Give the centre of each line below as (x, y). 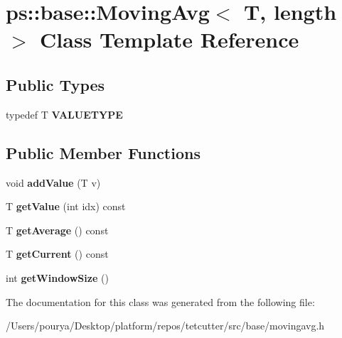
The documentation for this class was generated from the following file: (160, 301)
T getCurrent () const (57, 254)
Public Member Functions (103, 152)
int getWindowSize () (57, 277)
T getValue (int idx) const (66, 206)
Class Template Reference (170, 39)
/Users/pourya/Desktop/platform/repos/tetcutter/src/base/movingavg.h (165, 326)
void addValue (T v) (53, 182)
